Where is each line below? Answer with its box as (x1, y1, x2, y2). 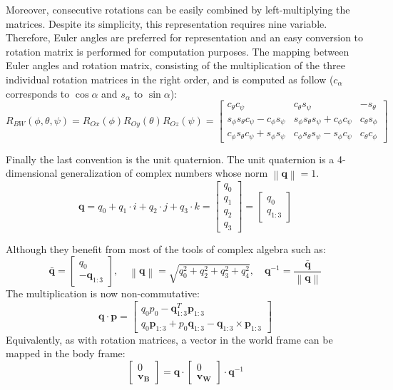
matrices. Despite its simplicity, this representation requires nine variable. (6, 16, 327, 31)
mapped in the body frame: (6, 346, 126, 361)
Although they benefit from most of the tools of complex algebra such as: (6, 241, 326, 256)
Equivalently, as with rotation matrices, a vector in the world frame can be (6, 332, 333, 347)
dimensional (6, 165, 58, 180)
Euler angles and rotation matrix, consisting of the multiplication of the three (6, 58, 345, 73)
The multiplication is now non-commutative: (6, 286, 200, 301)
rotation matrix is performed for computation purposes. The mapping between (6, 43, 349, 58)
